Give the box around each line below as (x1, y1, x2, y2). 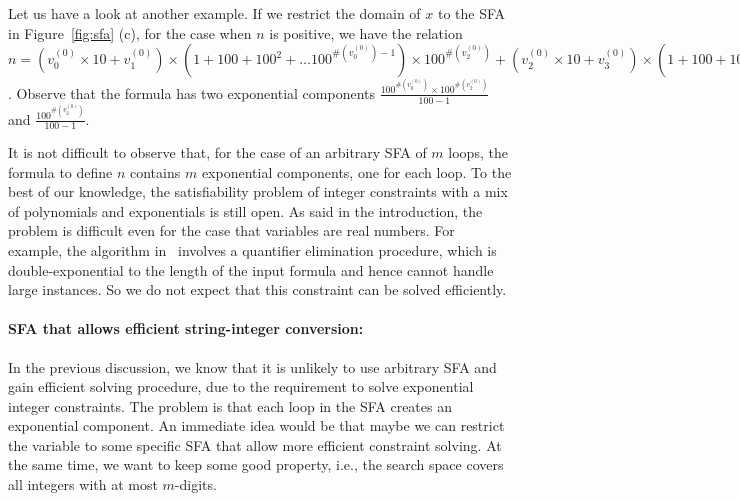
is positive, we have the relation (269, 22, 463, 43)
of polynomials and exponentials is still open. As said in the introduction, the (8, 200, 483, 221)
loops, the (448, 141, 508, 162)
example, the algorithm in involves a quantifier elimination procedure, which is (8, 239, 497, 260)
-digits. (174, 474, 217, 495)
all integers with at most (8, 474, 158, 495)
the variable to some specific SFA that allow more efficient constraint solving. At (8, 434, 502, 455)
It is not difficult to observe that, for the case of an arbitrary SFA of (8, 141, 427, 162)
